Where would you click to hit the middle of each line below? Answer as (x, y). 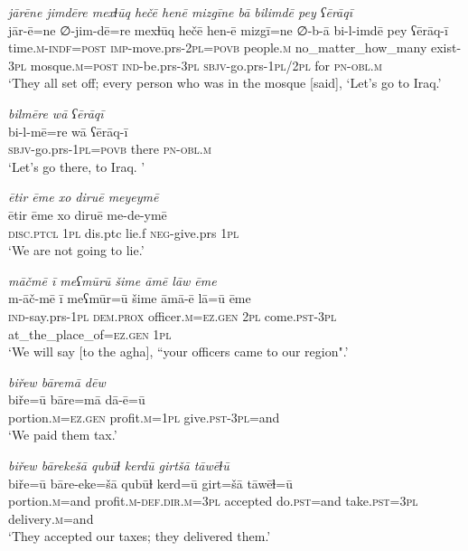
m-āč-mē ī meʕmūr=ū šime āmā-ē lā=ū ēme (130, 298)
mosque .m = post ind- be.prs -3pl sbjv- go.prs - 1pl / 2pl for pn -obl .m (206, 65)
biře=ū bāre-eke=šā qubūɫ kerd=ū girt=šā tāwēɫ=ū (150, 483)
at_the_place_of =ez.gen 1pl (90, 333)
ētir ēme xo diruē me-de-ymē (88, 214)
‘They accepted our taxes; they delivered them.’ (140, 536)
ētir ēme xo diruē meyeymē (84, 197)
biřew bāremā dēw (57, 381)
